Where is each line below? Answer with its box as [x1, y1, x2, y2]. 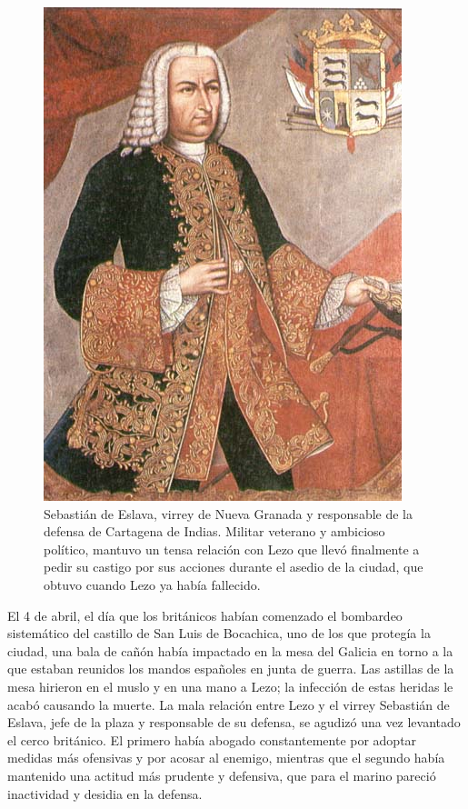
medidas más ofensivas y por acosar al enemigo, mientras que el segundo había [7, 748, 445, 767]
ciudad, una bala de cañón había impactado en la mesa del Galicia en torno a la [7, 641, 453, 660]
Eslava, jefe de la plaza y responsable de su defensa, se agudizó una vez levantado [7, 713, 461, 732]
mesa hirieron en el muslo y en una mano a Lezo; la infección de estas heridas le [7, 676, 453, 695]
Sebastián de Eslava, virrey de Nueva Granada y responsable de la [44, 504, 413, 523]
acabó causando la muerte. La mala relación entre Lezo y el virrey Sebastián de [7, 694, 450, 714]
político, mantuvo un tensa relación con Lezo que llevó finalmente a [44, 539, 420, 558]
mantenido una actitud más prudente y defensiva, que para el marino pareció [7, 765, 436, 784]
